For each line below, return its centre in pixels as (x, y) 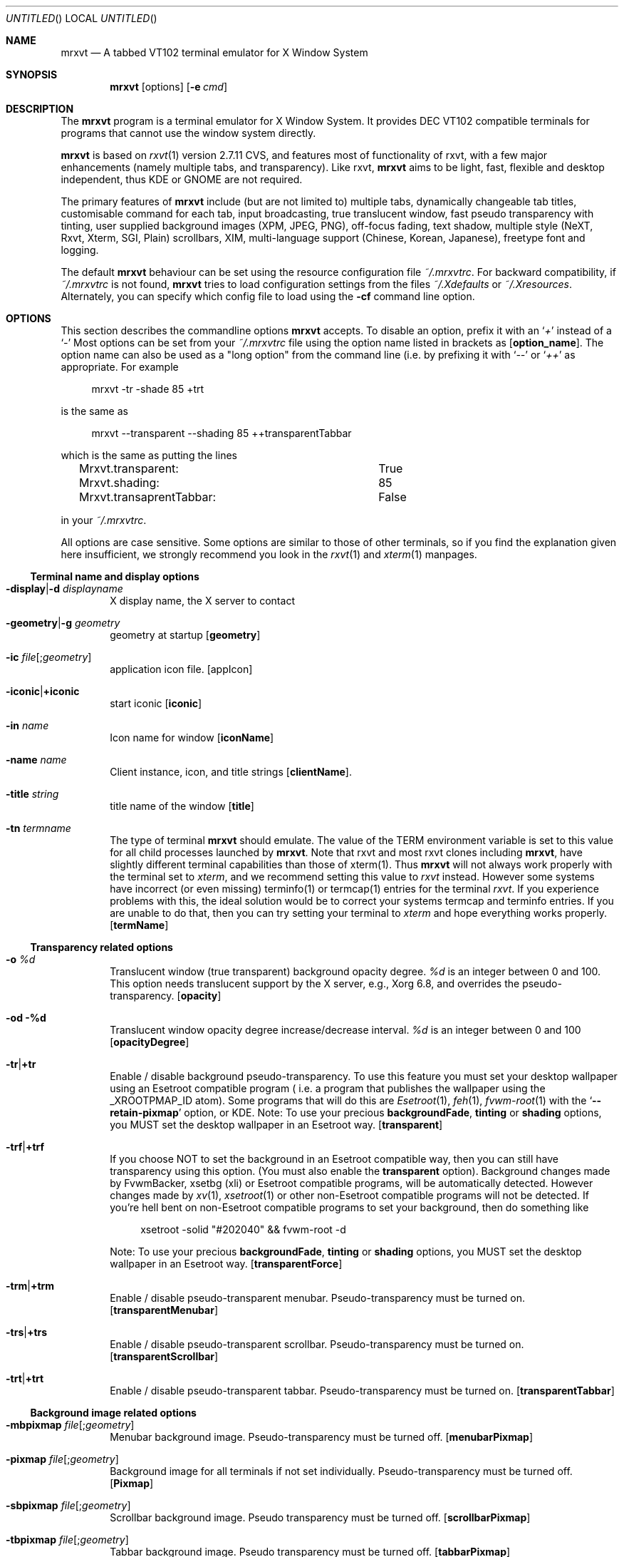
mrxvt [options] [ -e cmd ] (168, 87)
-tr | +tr (21, 1064)
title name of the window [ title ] (182, 806)
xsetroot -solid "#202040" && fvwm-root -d (243, 1229)
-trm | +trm (30, 1286)
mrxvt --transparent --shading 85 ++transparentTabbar (222, 433)
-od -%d (26, 1018)
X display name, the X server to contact (202, 601)
